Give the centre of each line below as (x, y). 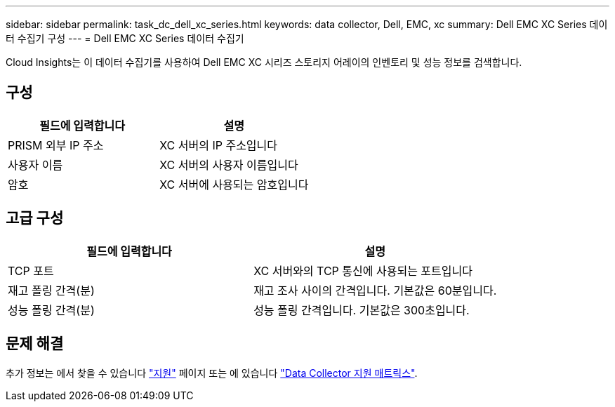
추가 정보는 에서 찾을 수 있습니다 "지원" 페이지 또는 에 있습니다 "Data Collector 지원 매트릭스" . (212, 373)
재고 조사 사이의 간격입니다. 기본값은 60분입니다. (375, 290)
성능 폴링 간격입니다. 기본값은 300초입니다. (362, 310)
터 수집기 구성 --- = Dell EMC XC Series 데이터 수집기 (125, 38)
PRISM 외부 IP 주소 (56, 145)
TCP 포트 (31, 271)
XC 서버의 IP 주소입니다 (219, 145)
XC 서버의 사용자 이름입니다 (229, 165)
